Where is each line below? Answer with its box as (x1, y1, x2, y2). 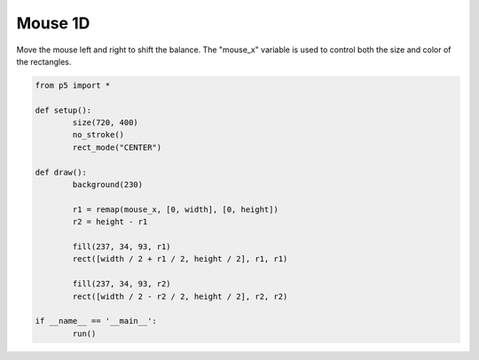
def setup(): (35, 105, 92, 115)
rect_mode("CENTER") (72, 142, 162, 153)
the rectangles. (16, 56, 72, 67)
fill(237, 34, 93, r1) (72, 242, 172, 252)
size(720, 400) (72, 118, 139, 128)
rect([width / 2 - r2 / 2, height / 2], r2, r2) (72, 291, 288, 301)
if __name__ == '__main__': (35, 316, 157, 326)
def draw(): (35, 167, 88, 177)
